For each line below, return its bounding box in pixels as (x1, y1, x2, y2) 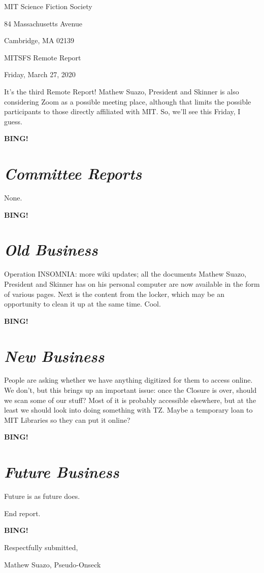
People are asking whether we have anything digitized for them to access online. (4, 375, 253, 385)
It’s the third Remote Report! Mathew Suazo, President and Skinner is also (4, 86, 239, 96)
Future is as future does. (4, 491, 80, 501)
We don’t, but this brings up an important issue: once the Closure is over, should (4, 385, 257, 395)
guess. (4, 116, 22, 126)
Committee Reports (4, 163, 142, 184)
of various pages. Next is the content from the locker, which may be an (4, 288, 224, 299)
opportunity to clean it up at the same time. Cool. (4, 298, 161, 309)
